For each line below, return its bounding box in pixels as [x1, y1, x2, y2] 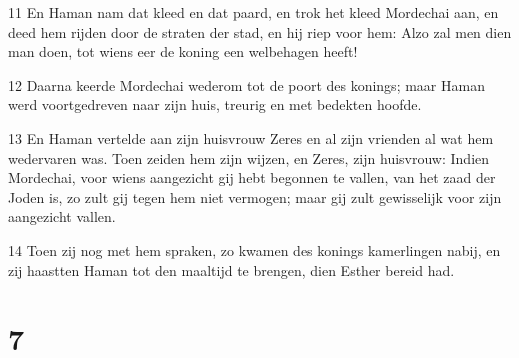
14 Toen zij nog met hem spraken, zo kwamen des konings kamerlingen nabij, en [8, 239, 501, 260]
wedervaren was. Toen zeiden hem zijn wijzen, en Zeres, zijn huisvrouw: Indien [8, 147, 490, 168]
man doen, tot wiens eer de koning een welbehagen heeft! [8, 41, 358, 62]
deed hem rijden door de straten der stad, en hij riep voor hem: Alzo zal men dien [8, 21, 512, 42]
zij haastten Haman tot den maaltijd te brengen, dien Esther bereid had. [8, 259, 455, 280]
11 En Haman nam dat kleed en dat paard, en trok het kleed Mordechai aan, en [8, 2, 499, 22]
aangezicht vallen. [8, 206, 116, 227]
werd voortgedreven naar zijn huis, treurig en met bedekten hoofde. [8, 94, 422, 115]
